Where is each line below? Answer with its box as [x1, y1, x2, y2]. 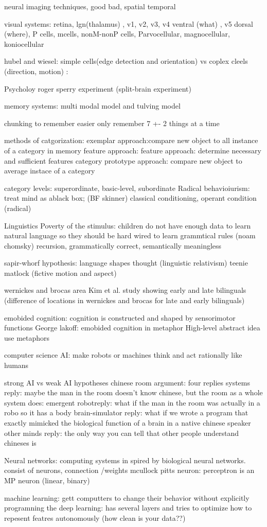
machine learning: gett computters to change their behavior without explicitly [4, 492, 250, 503]
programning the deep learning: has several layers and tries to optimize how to [4, 502, 252, 513]
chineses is [4, 437, 37, 448]
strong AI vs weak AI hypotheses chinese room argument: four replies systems [4, 377, 250, 388]
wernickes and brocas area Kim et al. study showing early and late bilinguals [4, 285, 246, 295]
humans [4, 360, 29, 371]
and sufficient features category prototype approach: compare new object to [4, 155, 242, 166]
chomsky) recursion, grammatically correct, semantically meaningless [4, 240, 222, 251]
